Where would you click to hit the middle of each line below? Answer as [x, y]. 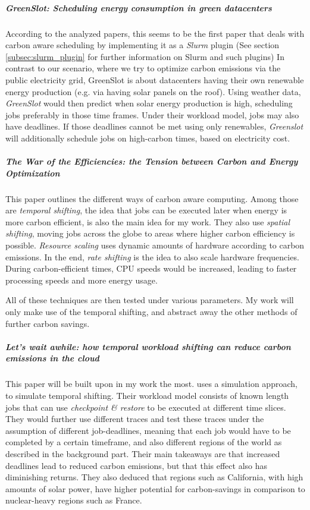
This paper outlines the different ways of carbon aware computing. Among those [152, 198]
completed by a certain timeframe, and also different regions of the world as [144, 442]
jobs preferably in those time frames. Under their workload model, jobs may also [152, 114]
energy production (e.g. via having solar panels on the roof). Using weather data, [153, 91]
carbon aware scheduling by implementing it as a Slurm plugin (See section [143, 45]
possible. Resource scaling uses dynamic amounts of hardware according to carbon [155, 245]
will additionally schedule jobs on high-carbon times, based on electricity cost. [148, 138]
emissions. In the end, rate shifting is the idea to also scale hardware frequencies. [152, 256]
